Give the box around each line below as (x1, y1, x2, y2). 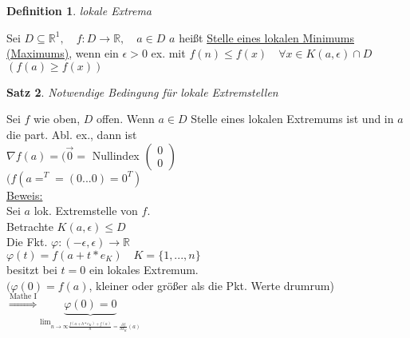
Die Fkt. (6, 233, 48, 250)
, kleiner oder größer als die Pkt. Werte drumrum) (89, 276, 334, 293)
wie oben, (34, 110, 81, 127)
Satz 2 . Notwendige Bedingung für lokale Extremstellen (6, 83, 278, 100)
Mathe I (9, 292, 37, 301)
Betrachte (6, 217, 53, 234)
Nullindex (92, 146, 140, 163)
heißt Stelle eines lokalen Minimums (179, 29, 355, 46)
